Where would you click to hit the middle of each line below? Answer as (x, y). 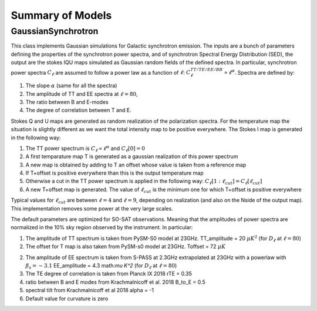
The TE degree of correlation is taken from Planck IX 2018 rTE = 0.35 (109, 274)
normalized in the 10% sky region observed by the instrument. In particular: (102, 228)
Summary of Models (61, 15)
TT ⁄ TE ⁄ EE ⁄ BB (207, 69)
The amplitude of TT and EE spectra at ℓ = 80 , (82, 93)
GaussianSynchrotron (55, 31)
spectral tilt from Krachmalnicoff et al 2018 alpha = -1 (90, 290)
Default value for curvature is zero (67, 298)
